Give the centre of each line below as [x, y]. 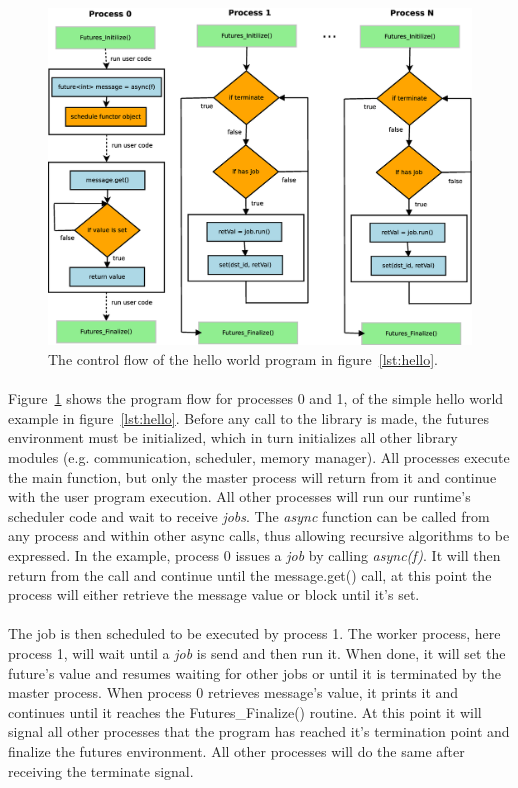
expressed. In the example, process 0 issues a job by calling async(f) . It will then [254, 554]
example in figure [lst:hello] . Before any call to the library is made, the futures [248, 417]
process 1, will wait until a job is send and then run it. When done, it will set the [257, 652]
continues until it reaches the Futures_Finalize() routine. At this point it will [245, 711]
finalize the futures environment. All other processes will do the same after [236, 750]
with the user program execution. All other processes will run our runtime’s [239, 496]
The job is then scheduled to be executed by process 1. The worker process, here [254, 633]
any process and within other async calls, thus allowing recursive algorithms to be [259, 535]
